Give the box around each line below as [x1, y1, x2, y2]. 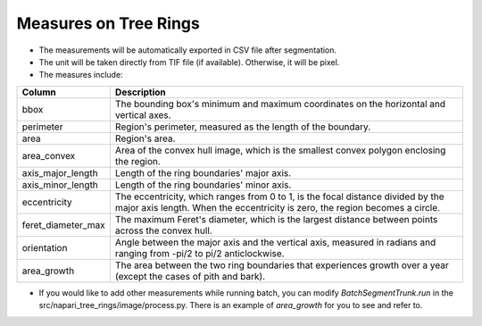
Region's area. [114, 132, 176, 145]
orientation [21, 241, 68, 254]
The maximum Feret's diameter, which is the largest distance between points [114, 213, 438, 225]
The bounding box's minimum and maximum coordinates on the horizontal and [114, 97, 446, 110]
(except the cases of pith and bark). [114, 270, 266, 282]
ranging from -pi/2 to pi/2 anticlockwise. [114, 247, 285, 259]
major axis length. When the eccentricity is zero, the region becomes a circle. [114, 201, 441, 213]
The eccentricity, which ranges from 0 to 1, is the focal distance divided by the [114, 190, 445, 203]
